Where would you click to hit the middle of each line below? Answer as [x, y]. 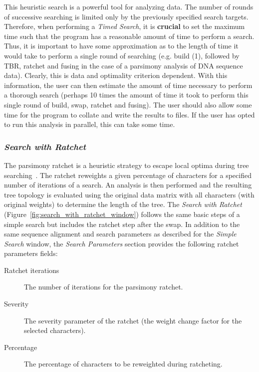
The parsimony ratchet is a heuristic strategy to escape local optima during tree [127, 165]
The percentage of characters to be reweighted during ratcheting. [123, 364]
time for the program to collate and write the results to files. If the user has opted [129, 114]
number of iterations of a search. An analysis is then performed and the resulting [128, 185]
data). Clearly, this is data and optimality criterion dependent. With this [116, 75]
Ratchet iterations [32, 270]
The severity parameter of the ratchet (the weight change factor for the [133, 320]
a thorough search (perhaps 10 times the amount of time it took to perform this [126, 95]
